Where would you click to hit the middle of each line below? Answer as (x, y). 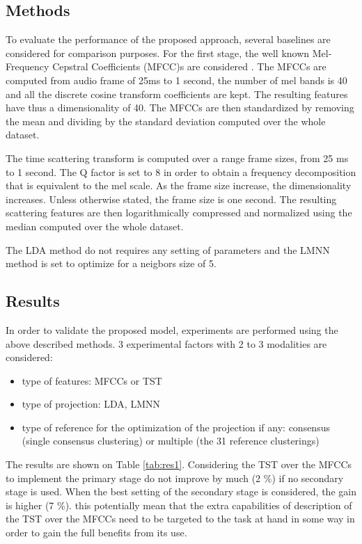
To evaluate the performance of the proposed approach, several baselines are (168, 39)
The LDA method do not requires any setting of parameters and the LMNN (168, 249)
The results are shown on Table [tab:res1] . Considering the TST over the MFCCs (179, 464)
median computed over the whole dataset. (95, 226)
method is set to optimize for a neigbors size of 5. (111, 263)
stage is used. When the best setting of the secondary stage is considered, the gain (181, 491)
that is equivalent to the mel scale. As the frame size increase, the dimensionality (179, 185)
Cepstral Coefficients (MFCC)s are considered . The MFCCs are (189, 66)
